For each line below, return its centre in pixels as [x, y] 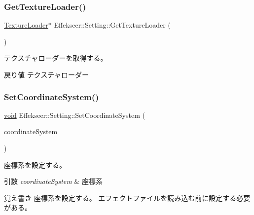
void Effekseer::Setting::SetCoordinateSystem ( [74, 115]
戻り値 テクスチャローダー [47, 74]
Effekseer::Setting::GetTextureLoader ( [112, 25]
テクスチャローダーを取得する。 [56, 58]
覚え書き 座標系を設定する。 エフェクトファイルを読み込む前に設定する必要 [127, 197]
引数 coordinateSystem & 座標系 [53, 181]
